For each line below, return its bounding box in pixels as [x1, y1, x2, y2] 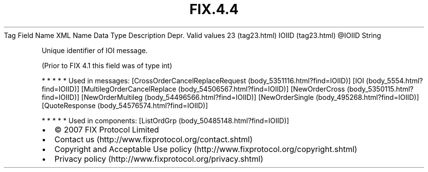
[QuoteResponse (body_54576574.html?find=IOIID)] [42, 101, 208, 110]
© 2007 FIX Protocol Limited [54, 124, 159, 134]
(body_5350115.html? [346, 84, 414, 93]
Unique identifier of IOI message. [42, 46, 148, 55]
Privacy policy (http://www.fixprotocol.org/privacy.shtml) [54, 153, 263, 164]
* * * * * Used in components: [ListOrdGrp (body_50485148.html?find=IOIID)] [42, 116, 289, 125]
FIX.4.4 [189, 1, 239, 18]
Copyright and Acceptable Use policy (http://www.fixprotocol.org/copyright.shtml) [54, 144, 358, 154]
